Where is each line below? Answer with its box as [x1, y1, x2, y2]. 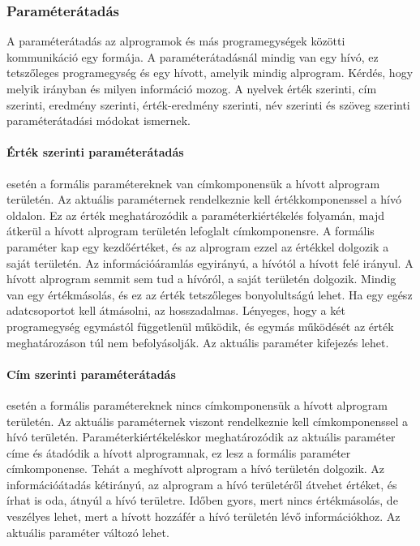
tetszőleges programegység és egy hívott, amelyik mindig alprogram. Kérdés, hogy [6, 64, 414, 81]
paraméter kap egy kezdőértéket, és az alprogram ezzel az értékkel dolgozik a [6, 238, 389, 255]
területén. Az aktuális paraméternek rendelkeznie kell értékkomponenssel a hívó [6, 191, 401, 208]
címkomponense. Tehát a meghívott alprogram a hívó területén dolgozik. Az [6, 460, 385, 477]
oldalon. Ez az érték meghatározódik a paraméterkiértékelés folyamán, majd [6, 206, 384, 223]
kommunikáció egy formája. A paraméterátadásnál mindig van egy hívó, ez [6, 48, 379, 65]
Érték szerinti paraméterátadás [6, 144, 184, 161]
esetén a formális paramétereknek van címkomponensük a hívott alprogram [6, 174, 380, 191]
